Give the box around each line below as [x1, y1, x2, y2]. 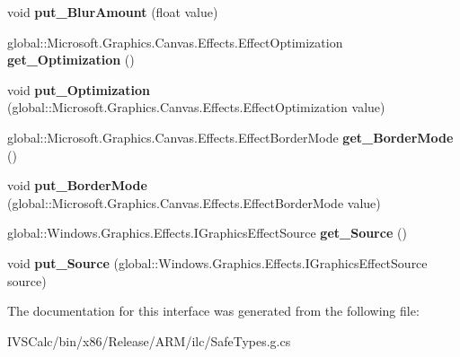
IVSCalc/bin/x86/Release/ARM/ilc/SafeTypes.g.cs [7, 331, 291, 350]
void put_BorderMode [7, 176, 147, 195]
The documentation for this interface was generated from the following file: [7, 301, 420, 320]
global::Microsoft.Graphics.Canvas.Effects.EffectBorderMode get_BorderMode [7, 127, 454, 146]
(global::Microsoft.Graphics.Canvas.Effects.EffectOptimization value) [7, 98, 385, 117]
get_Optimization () [7, 50, 135, 69]
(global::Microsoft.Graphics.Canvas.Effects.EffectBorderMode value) [7, 193, 381, 212]
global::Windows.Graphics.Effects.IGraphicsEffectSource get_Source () [7, 223, 407, 242]
